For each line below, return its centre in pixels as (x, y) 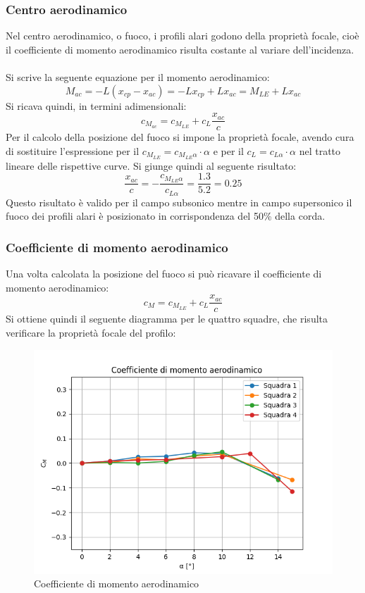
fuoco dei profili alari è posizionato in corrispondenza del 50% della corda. (166, 216)
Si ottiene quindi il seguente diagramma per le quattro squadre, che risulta (167, 319)
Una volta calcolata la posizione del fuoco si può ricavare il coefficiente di (164, 274)
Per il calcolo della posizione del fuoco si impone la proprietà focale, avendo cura (180, 137)
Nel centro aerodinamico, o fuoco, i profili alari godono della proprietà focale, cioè (182, 36)
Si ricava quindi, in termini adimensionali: (96, 105)
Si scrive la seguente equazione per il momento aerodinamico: (138, 77)
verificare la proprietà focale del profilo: (91, 333)
